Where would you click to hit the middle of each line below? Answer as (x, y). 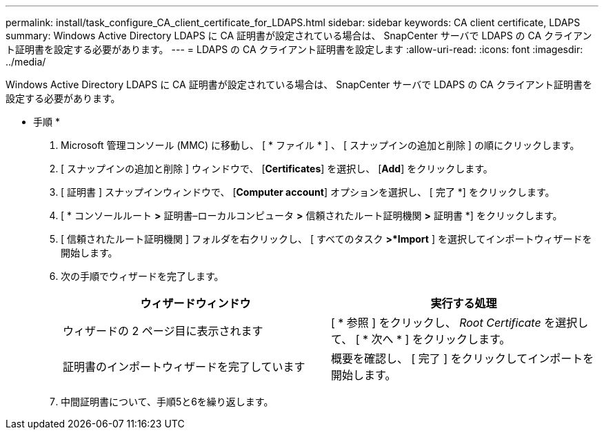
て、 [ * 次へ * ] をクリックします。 (421, 339)
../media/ (26, 62)
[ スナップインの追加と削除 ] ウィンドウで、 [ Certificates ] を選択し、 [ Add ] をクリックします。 (277, 169)
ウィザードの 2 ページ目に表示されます (163, 331)
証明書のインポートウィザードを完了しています (184, 367)
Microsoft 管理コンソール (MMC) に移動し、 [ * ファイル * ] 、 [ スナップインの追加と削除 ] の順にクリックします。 (320, 145)
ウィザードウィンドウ (195, 303)
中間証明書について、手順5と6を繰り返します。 (167, 402)
